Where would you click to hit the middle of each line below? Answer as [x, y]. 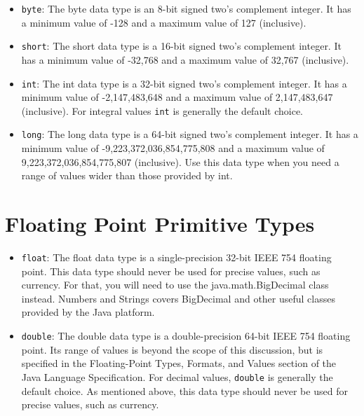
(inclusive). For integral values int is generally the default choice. [162, 110]
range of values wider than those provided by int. [127, 175]
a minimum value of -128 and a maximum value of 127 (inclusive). [164, 22]
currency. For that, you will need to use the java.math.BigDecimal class [175, 285]
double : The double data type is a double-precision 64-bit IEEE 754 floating [186, 335]
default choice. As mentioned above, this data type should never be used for [184, 390]
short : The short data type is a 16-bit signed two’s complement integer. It [181, 46]
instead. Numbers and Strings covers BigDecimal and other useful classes [178, 298]
